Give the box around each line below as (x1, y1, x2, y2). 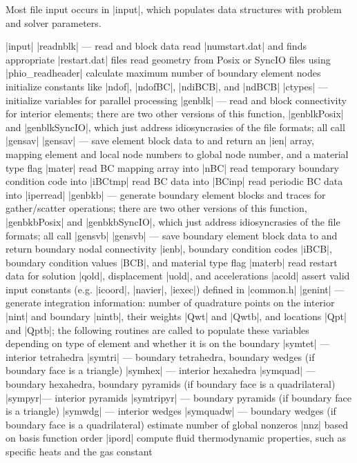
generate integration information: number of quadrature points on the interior (6, 295, 335, 310)
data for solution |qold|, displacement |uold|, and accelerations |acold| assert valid (6, 268, 350, 283)
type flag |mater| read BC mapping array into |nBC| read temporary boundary (6, 160, 339, 175)
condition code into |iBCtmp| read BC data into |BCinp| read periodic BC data (6, 174, 343, 188)
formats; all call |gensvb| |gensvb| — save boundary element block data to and (6, 228, 338, 242)
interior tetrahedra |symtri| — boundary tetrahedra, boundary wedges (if (6, 349, 315, 364)
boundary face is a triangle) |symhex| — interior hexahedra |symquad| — (6, 363, 316, 377)
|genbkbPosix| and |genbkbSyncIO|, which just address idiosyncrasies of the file (6, 214, 340, 228)
